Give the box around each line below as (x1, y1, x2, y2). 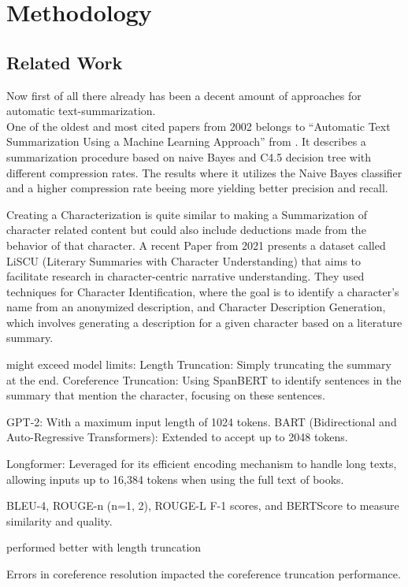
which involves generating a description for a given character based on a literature (6, 314, 402, 330)
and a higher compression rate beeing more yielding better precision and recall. (6, 180, 388, 196)
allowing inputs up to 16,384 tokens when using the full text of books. (6, 470, 344, 487)
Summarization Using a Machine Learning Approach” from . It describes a (6, 133, 366, 150)
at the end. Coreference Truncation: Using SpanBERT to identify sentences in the (6, 371, 402, 388)
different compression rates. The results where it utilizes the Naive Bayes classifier (6, 164, 402, 180)
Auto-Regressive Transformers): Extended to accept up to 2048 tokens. (6, 429, 348, 445)
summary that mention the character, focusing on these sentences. (6, 387, 325, 403)
